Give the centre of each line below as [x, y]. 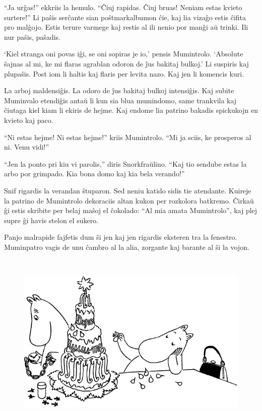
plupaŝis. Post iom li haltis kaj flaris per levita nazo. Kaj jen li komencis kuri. [124, 73]
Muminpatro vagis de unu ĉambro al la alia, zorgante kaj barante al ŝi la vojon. [127, 247]
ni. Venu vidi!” [27, 147]
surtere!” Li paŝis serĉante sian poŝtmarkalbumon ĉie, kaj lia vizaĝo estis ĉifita [125, 17]
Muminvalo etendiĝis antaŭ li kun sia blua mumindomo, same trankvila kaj [120, 100]
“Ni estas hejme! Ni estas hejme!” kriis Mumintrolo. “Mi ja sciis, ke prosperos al [128, 137]
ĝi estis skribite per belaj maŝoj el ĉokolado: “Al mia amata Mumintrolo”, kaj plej [131, 210]
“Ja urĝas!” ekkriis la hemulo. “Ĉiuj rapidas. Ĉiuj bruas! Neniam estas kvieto [123, 7]
